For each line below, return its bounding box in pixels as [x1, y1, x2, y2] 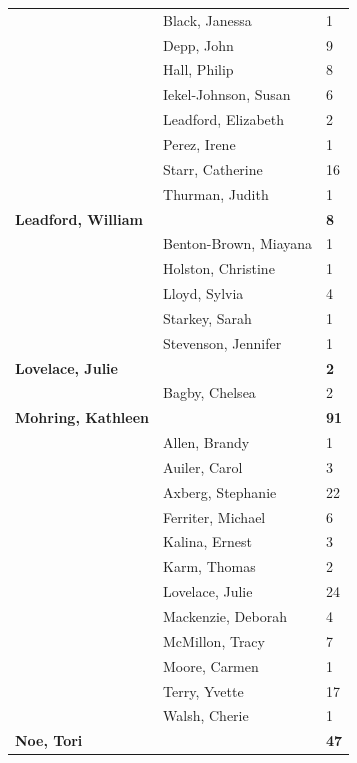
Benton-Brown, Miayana [163, 233, 313, 254]
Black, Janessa [163, 9, 252, 30]
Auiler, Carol [163, 456, 243, 477]
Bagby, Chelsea [163, 382, 256, 403]
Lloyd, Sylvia [163, 283, 244, 304]
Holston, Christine [163, 258, 275, 279]
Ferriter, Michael [163, 506, 266, 527]
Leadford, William [15, 208, 143, 229]
